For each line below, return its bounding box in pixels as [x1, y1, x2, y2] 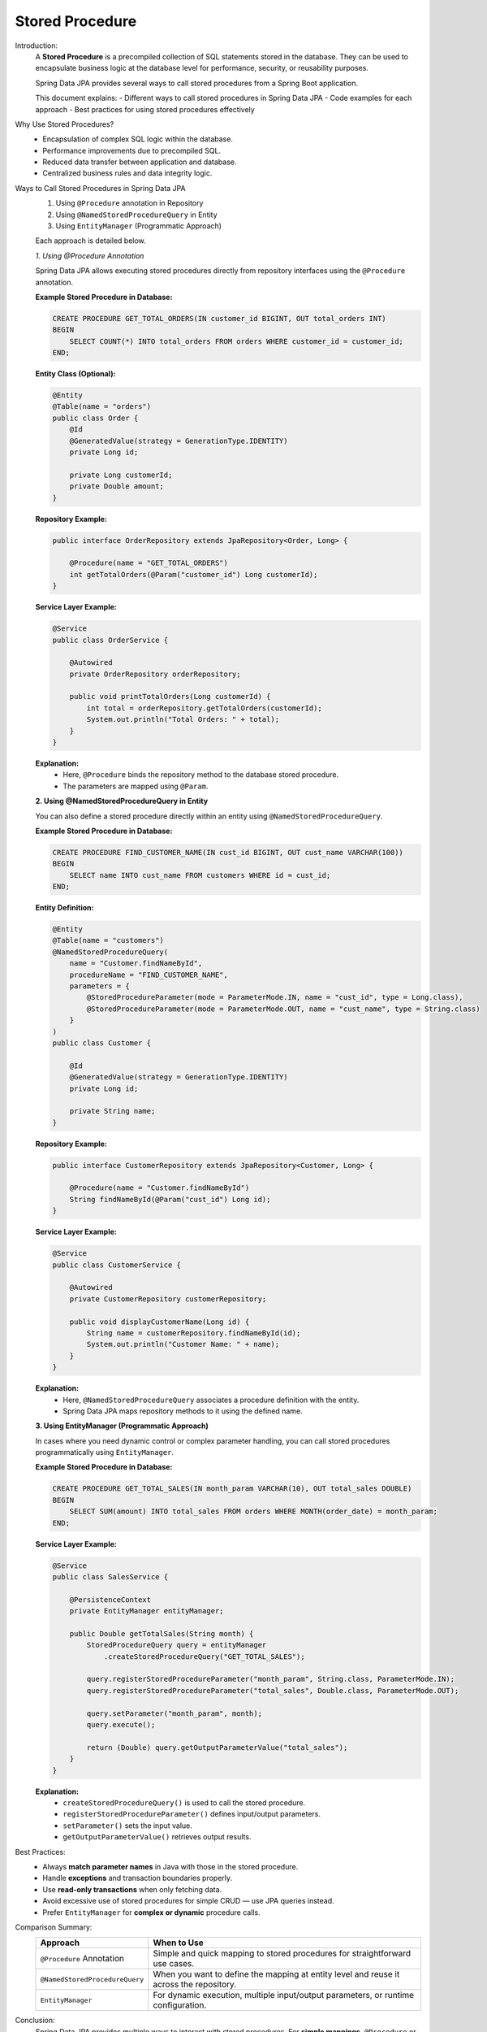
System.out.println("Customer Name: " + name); [86, 1339, 280, 1349]
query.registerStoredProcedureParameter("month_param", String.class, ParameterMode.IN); [86, 1674, 455, 1684]
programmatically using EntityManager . [35, 1448, 175, 1457]
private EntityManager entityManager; [69, 1606, 224, 1616]
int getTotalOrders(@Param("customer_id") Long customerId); [69, 570, 318, 579]
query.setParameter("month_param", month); [86, 1709, 263, 1718]
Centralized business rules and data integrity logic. [42, 168, 213, 178]
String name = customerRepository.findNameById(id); [86, 1328, 301, 1337]
